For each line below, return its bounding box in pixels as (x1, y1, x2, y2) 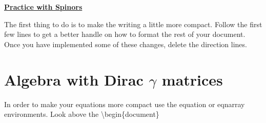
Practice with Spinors (4, 2, 83, 12)
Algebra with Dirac (4, 69, 144, 90)
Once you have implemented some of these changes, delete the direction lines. (4, 38, 247, 49)
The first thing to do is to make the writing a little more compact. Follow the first (4, 18, 262, 29)
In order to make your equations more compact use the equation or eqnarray (4, 98, 245, 109)
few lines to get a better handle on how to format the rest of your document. (4, 29, 245, 39)
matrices (161, 69, 223, 90)
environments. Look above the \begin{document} (4, 109, 159, 119)
